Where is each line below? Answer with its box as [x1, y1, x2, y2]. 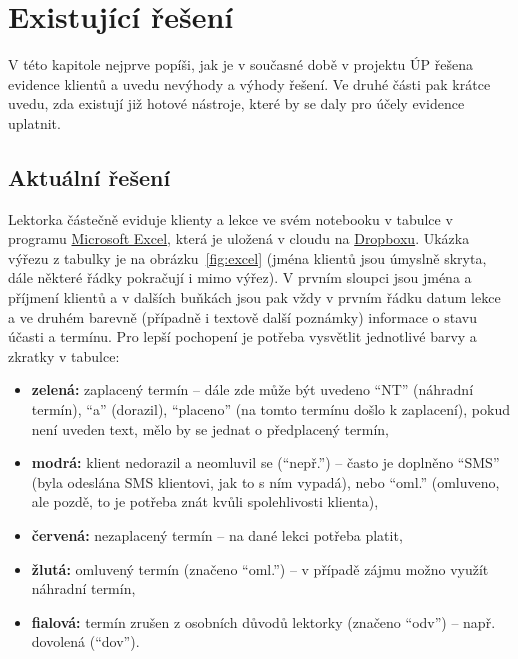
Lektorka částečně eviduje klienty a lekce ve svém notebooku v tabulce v [8, 208, 453, 229]
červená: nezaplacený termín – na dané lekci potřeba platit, [31, 525, 403, 546]
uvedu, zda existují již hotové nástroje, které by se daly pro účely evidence [8, 93, 465, 114]
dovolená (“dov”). [31, 631, 140, 652]
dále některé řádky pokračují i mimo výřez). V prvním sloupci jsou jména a [8, 267, 472, 288]
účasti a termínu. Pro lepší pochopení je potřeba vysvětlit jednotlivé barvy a [8, 326, 477, 347]
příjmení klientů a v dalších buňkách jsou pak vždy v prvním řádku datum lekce [8, 287, 501, 308]
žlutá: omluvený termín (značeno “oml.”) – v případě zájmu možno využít [31, 558, 489, 579]
